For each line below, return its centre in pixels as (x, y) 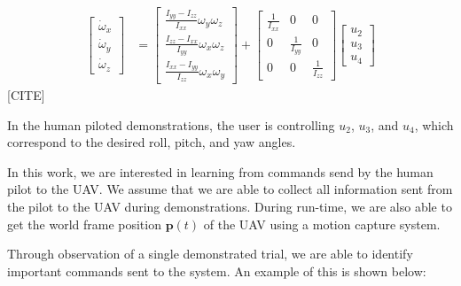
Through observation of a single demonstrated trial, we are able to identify (210, 254)
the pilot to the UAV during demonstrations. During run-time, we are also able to (230, 206)
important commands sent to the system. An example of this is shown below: (217, 271)
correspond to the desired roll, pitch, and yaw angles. (152, 142)
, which (434, 124)
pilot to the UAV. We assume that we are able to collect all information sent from (230, 189)
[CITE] (26, 95)
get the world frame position (84, 224)
